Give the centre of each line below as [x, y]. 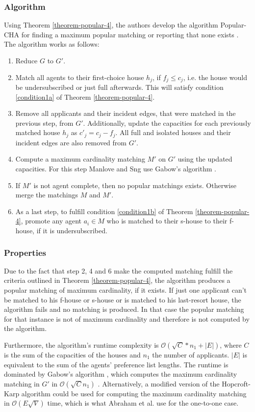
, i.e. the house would [215, 77]
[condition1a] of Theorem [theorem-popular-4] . [85, 96]
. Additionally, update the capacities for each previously [167, 123]
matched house [38, 132]
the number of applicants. [191, 355]
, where [231, 345]
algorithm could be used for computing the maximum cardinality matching [134, 393]
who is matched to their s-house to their [167, 221]
